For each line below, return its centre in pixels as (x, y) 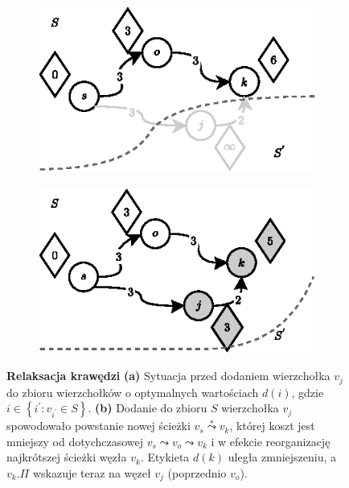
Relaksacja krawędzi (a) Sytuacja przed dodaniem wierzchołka (168, 376)
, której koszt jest (272, 426)
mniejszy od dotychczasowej (75, 441)
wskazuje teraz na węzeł (92, 473)
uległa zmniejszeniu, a (282, 457)
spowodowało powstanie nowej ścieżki (99, 426)
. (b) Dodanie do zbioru (148, 408)
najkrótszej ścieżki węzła (67, 457)
